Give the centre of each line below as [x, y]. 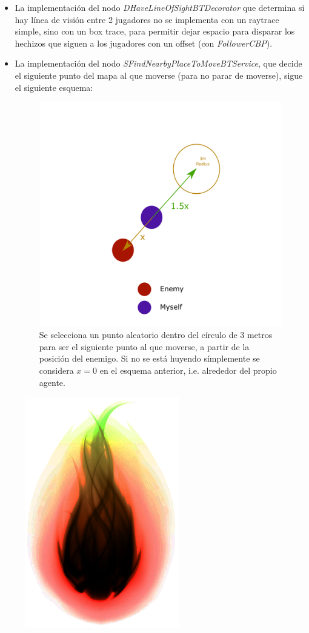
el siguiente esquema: [54, 87]
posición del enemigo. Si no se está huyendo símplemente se [149, 358]
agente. [52, 382]
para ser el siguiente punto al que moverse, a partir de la [144, 346]
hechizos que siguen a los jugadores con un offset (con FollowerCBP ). [144, 43]
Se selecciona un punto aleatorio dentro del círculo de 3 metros [156, 335]
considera [56, 370]
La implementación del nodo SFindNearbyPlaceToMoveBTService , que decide [158, 63]
